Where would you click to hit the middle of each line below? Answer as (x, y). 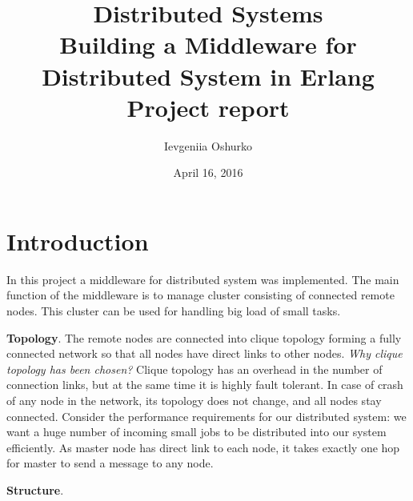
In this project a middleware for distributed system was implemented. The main (203, 279)
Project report (208, 107)
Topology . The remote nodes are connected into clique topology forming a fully (204, 337)
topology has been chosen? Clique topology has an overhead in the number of (194, 369)
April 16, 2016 (208, 172)
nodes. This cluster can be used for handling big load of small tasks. (174, 311)
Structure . (35, 489)
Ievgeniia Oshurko (208, 145)
